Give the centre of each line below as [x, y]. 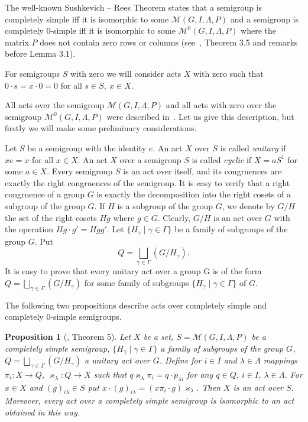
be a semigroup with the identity [87, 147]
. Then [208, 387]
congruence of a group [45, 194]
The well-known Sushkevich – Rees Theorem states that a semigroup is [134, 7]
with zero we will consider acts [126, 73]
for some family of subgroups [137, 283]
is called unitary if [253, 147]
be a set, [158, 337]
